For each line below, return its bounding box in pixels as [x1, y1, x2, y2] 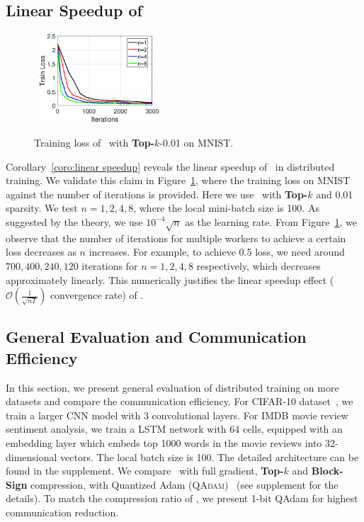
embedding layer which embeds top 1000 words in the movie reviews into [6, 436, 322, 450]
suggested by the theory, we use [6, 214, 143, 229]
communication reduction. [6, 505, 119, 520]
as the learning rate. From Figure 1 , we [185, 214, 357, 229]
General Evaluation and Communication [6, 326, 307, 348]
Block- [311, 463, 343, 478]
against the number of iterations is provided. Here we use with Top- [6, 186, 308, 201]
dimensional [6, 449, 57, 464]
